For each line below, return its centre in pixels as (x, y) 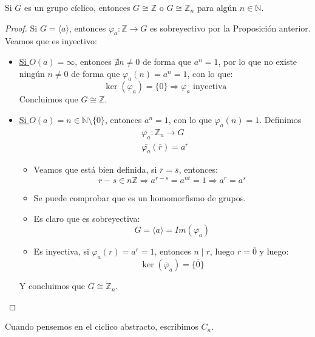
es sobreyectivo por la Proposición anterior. (230, 28)
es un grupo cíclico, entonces (77, 7)
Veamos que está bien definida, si (95, 169)
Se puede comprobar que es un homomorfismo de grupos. (140, 198)
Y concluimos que (52, 286)
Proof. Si (21, 28)
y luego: (274, 251)
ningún (32, 73)
